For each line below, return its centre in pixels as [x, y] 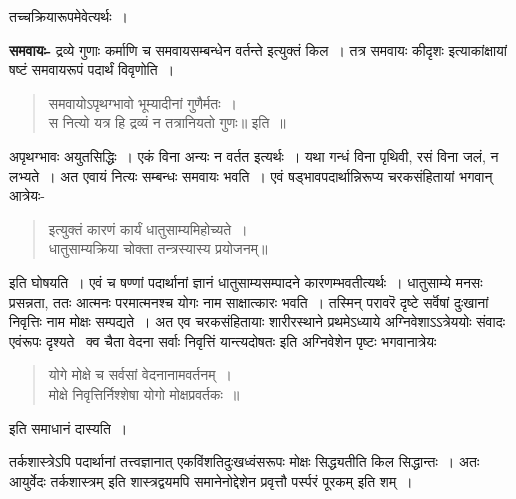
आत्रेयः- [27, 195]
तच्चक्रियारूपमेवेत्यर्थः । [69, 16]
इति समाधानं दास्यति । [68, 427]
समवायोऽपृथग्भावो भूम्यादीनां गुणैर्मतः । [143, 102]
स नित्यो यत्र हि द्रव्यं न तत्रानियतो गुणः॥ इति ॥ [167, 122]
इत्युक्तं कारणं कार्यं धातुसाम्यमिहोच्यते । [148, 228]
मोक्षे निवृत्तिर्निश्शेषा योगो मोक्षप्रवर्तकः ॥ [144, 393]
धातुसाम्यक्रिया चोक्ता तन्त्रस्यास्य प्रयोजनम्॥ [158, 248]
